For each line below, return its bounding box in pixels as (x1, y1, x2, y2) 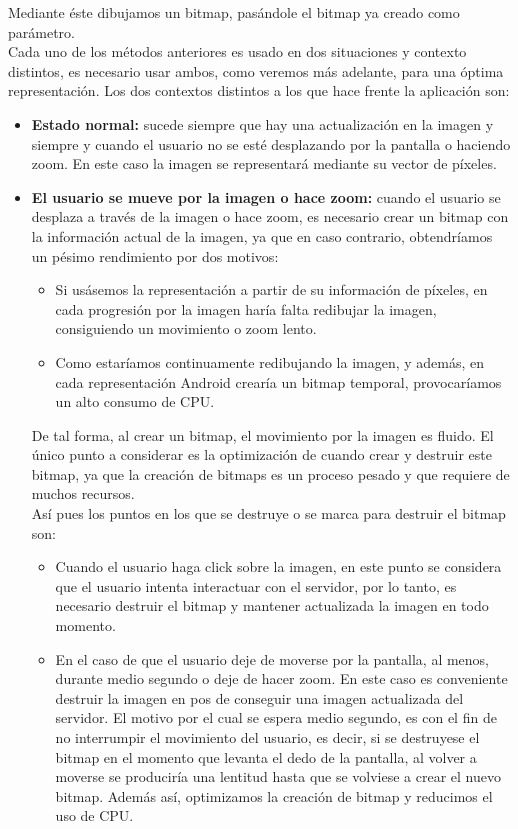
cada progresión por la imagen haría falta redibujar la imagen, (55, 298, 437, 319)
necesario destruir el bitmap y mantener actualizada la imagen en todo (55, 595, 489, 616)
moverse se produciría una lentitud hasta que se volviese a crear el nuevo (55, 766, 502, 787)
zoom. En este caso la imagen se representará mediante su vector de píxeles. (31, 153, 497, 174)
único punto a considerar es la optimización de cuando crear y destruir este (31, 444, 492, 465)
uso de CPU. (55, 805, 134, 826)
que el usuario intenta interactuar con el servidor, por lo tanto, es (55, 575, 457, 596)
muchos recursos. (31, 483, 135, 504)
